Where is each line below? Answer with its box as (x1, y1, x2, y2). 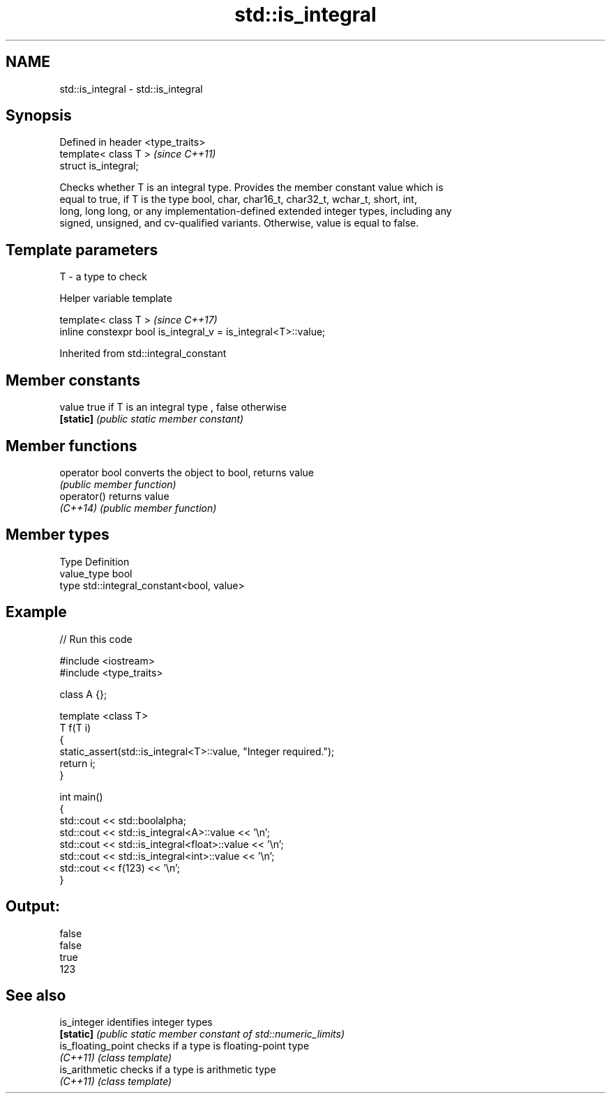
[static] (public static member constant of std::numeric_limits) (59, 1028, 345, 1040)
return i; (59, 757, 96, 769)
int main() (59, 790, 103, 803)
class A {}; (59, 688, 107, 700)
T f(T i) (59, 721, 91, 734)
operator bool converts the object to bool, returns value (59, 466, 314, 478)
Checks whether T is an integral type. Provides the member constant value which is (59, 181, 444, 194)
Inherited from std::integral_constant (59, 347, 227, 360)
